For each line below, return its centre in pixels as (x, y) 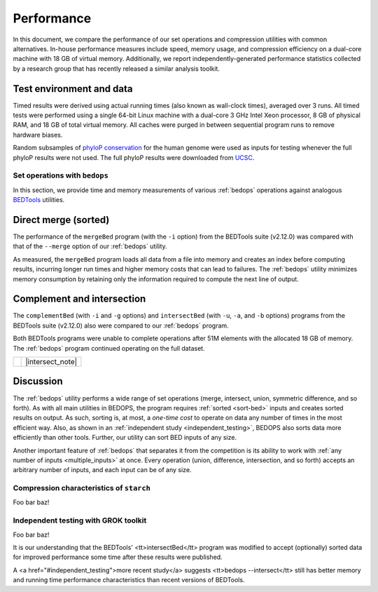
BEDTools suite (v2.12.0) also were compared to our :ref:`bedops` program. (121, 325)
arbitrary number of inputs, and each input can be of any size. (102, 470)
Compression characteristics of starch (82, 488)
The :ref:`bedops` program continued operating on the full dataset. (109, 348)
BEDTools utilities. (39, 200)
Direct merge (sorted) (61, 220)
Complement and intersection (79, 299)
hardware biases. (38, 135)
